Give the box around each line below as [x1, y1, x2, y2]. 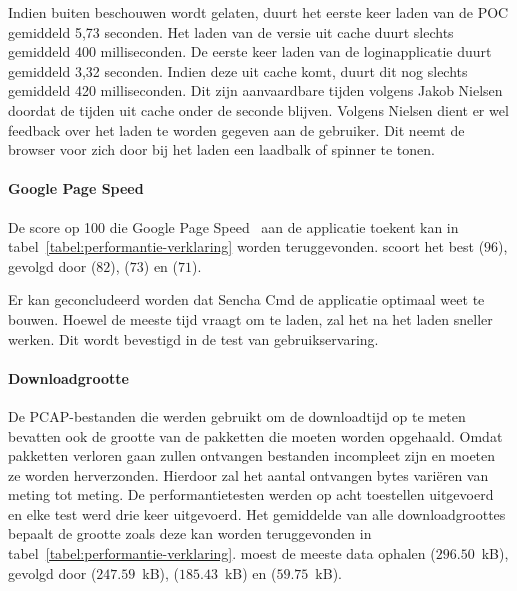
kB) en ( [224, 562, 277, 583]
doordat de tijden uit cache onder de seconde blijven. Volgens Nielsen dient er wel [8, 99, 509, 120]
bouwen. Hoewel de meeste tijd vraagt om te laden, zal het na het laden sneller [8, 308, 493, 329]
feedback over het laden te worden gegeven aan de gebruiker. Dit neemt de [8, 119, 465, 140]
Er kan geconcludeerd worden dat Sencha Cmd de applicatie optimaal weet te [8, 289, 485, 310]
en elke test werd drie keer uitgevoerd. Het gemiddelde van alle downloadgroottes [8, 503, 506, 524]
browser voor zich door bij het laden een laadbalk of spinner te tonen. [8, 139, 435, 160]
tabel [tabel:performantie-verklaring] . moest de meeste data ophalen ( [8, 543, 436, 564]
